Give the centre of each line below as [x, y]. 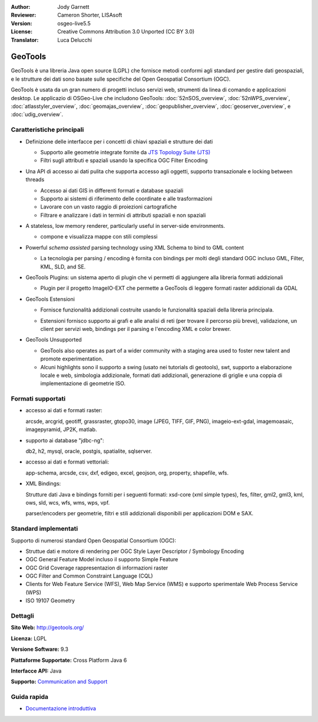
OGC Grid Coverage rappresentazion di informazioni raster [97, 568]
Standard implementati [44, 529]
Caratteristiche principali [47, 130]
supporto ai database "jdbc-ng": [65, 440]
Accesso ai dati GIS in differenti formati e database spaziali [112, 190]
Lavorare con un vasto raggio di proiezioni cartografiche [109, 207]
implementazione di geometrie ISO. [83, 383]
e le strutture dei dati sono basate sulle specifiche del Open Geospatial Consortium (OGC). [121, 79]
